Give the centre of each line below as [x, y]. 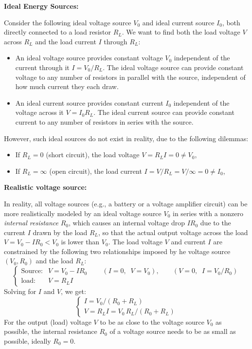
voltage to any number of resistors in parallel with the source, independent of [130, 77]
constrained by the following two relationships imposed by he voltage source [117, 251]
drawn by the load [60, 232]
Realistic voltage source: [45, 187]
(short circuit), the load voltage [93, 155]
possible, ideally [27, 340]
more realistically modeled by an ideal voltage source [83, 213]
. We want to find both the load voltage [181, 32]
